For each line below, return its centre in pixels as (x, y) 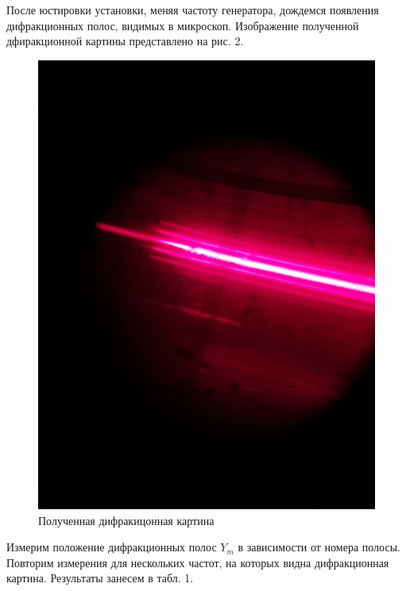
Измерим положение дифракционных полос (112, 547)
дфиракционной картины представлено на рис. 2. (125, 41)
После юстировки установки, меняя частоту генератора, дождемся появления (193, 10)
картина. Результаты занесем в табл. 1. (100, 578)
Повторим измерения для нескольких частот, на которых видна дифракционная (198, 562)
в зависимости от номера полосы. (319, 547)
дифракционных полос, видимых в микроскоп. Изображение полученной (183, 25)
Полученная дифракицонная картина (126, 520)
